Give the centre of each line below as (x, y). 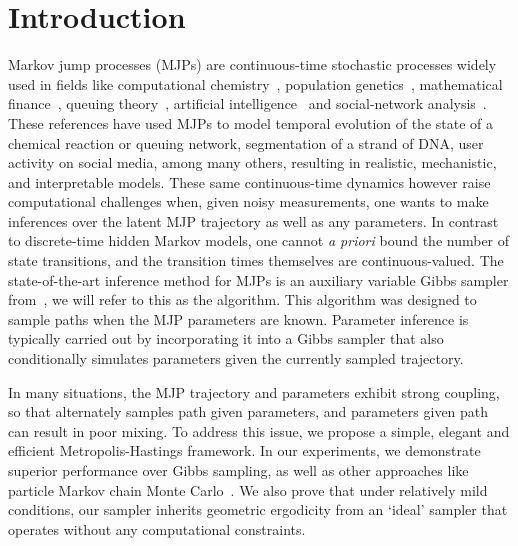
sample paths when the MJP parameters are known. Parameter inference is (238, 318)
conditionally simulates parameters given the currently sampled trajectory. (236, 358)
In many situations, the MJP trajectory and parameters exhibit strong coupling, (254, 391)
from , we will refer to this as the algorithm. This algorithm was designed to (242, 299)
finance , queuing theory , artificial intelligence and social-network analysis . (247, 103)
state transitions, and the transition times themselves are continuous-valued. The (256, 260)
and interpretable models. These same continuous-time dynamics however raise (249, 181)
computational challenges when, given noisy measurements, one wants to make (248, 201)
